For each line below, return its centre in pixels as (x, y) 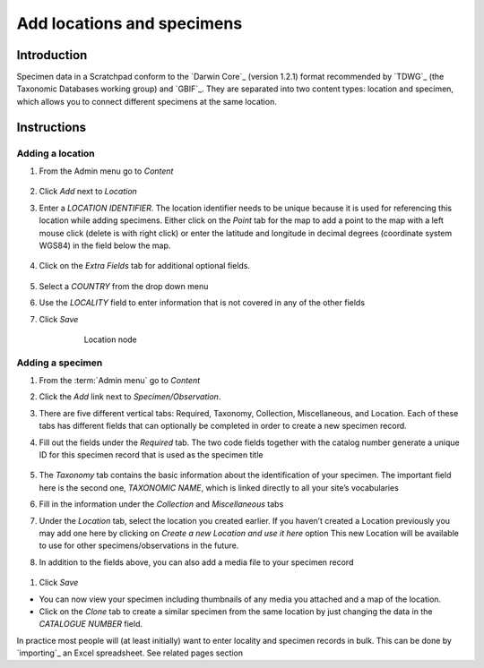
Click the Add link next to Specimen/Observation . (130, 397)
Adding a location (56, 153)
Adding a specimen (60, 363)
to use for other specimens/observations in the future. (139, 545)
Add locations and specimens (130, 23)
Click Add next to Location (88, 192)
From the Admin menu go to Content (106, 171)
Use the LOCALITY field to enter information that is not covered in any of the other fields (202, 303)
